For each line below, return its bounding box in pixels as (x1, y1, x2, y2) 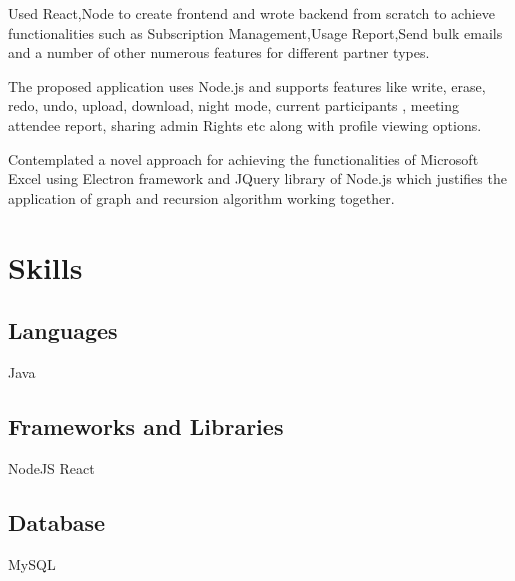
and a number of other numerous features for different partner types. (8, 42, 430, 63)
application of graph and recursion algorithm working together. (8, 187, 395, 208)
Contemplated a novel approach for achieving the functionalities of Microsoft (8, 148, 479, 169)
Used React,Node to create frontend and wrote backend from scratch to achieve (8, 3, 495, 23)
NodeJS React (8, 457, 95, 478)
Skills (8, 246, 83, 287)
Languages (8, 315, 118, 346)
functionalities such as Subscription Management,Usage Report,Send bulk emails (8, 22, 503, 43)
